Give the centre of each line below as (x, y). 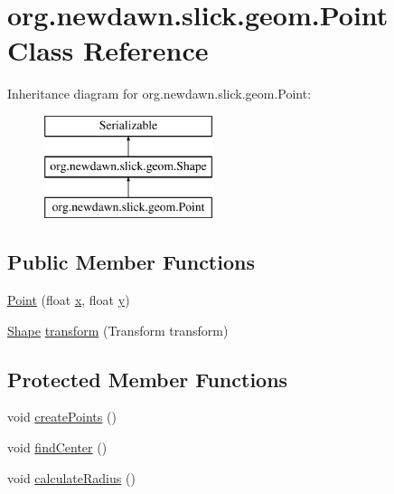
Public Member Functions (131, 262)
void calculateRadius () (71, 477)
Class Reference (108, 50)
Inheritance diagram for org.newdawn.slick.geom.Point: (159, 94)
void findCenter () (57, 447)
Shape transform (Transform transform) (118, 330)
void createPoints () (62, 417)
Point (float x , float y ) (69, 300)
